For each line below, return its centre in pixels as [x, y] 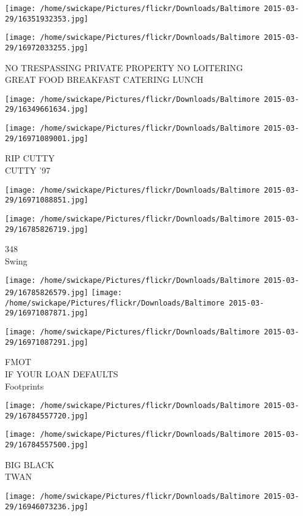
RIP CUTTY [30, 158]
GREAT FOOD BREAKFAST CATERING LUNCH [104, 79]
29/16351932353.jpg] [47, 19]
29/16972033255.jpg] [47, 48]
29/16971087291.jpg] [47, 342]
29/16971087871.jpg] [47, 313]
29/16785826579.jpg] [47, 293]
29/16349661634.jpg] [47, 110]
